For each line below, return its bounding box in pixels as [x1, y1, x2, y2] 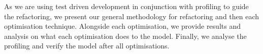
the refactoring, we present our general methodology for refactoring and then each [4, 11, 259, 21]
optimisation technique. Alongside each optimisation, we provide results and [4, 21, 241, 31]
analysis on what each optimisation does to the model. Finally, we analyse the [4, 30, 247, 41]
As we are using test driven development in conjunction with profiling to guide [4, 1, 249, 11]
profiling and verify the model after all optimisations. [4, 40, 170, 51]
